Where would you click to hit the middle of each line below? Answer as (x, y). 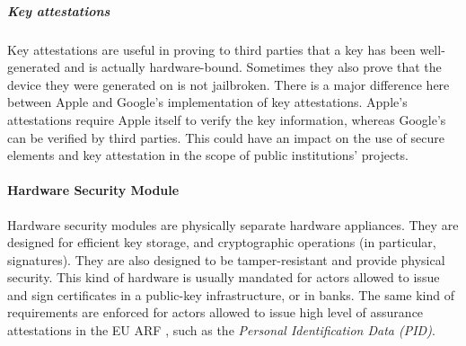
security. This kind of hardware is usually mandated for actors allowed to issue (224, 277)
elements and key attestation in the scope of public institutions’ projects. (208, 155)
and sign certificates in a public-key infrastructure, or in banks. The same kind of (231, 294)
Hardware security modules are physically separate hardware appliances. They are (233, 224)
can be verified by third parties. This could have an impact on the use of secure (226, 137)
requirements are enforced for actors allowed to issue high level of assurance (215, 312)
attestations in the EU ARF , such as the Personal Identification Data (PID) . (221, 330)
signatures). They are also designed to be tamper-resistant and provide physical (226, 259)
